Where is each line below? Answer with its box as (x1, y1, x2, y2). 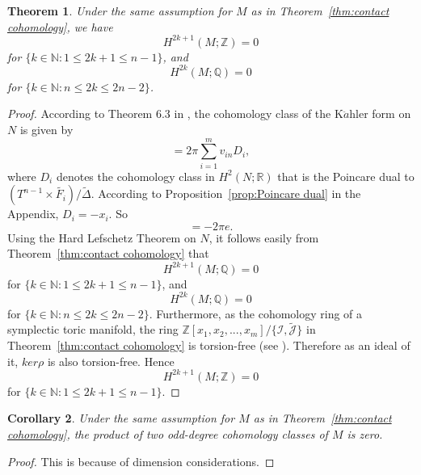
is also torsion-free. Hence (47, 352, 175, 369)
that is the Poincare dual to (277, 167, 415, 184)
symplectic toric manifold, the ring (7, 321, 179, 338)
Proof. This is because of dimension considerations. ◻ (7, 452, 275, 469)
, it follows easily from (208, 229, 319, 246)
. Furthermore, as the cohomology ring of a (149, 305, 363, 322)
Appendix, (7, 205, 59, 222)
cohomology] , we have (7, 18, 113, 35)
